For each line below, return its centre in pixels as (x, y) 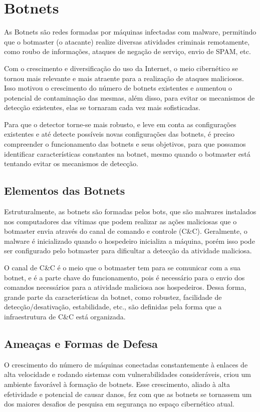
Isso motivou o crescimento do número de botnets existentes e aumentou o (118, 88)
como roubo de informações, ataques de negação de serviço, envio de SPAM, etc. (127, 51)
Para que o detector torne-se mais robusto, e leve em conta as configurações (120, 124)
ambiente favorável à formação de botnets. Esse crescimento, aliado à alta (117, 384)
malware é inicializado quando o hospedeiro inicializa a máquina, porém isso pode (129, 241)
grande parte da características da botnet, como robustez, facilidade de (113, 297)
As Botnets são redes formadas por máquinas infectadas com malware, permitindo (130, 32)
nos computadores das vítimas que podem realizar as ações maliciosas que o (120, 221)
